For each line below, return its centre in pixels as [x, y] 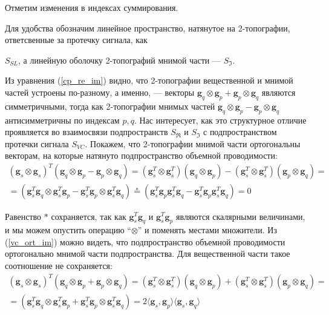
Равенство [23, 216]
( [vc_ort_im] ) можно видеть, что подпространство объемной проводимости [145, 241]
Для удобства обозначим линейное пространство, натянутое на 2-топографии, [148, 28]
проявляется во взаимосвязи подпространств [86, 132]
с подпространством [240, 132]
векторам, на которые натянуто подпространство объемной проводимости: [141, 155]
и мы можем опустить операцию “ [68, 230]
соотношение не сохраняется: [59, 266]
